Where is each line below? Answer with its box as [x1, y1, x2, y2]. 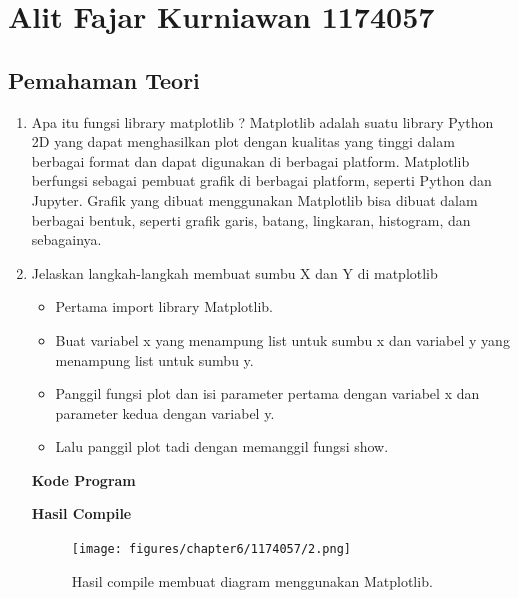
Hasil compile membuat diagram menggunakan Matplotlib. [71, 570, 433, 591]
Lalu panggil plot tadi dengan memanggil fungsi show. [55, 436, 389, 457]
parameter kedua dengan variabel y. [55, 402, 275, 423]
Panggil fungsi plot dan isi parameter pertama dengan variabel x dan [55, 383, 480, 404]
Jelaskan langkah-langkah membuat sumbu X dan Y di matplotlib [31, 262, 438, 283]
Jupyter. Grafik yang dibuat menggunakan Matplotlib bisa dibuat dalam [31, 189, 478, 210]
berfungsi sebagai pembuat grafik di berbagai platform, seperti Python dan [31, 170, 492, 191]
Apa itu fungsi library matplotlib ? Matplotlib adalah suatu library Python [31, 111, 494, 132]
